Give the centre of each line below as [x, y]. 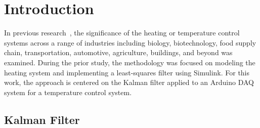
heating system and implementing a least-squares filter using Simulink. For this [127, 72]
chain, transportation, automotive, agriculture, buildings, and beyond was [118, 52]
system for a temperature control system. [68, 92]
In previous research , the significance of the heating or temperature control [122, 33]
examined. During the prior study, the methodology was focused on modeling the [130, 62]
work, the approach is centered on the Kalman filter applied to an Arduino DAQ [129, 82]
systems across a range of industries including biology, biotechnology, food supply [130, 42]
